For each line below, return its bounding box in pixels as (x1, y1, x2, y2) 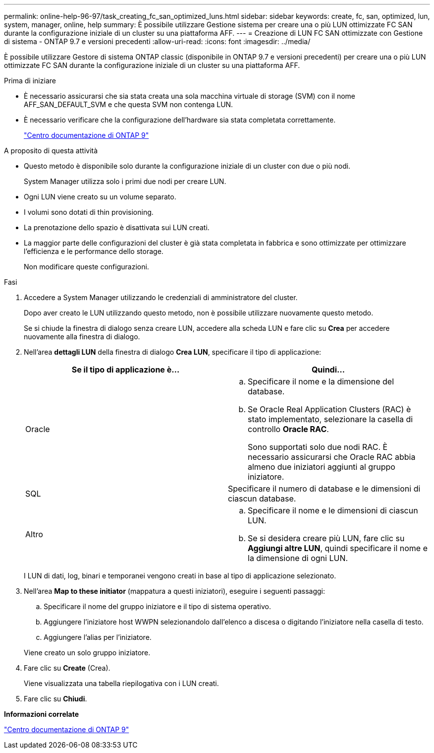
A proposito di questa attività (4, 146, 98, 155)
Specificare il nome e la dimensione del (248, 376, 394, 386)
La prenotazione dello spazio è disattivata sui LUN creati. (24, 223, 210, 232)
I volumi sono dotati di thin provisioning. (24, 208, 154, 216)
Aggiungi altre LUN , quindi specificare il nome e (248, 543, 428, 553)
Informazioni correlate (4, 710, 79, 718)
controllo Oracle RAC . (248, 424, 329, 434)
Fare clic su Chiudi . (24, 694, 87, 703)
